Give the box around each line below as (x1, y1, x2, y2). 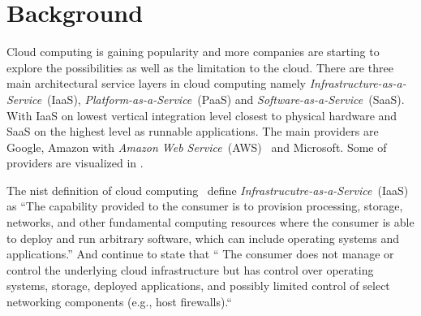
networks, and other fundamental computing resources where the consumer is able (6, 214, 415, 231)
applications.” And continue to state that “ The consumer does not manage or (6, 245, 394, 262)
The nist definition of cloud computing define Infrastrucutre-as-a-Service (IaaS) (6, 181, 409, 198)
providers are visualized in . (6, 154, 144, 171)
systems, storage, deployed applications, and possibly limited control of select (6, 277, 390, 294)
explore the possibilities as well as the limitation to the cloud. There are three (6, 58, 393, 76)
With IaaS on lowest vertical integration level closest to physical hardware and (6, 106, 397, 123)
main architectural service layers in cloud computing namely (6, 75, 306, 92)
